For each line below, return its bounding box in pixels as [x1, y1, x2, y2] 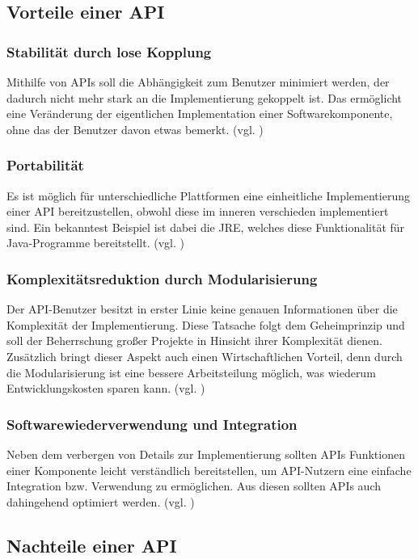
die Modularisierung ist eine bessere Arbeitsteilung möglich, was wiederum [6, 364, 376, 380]
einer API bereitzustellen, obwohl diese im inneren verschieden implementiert [6, 203, 389, 220]
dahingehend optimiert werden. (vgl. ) [6, 493, 195, 510]
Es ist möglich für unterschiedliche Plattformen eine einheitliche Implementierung [6, 187, 410, 204]
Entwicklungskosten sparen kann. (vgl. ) [6, 380, 205, 397]
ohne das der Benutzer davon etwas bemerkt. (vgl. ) [6, 120, 264, 137]
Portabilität [6, 155, 84, 175]
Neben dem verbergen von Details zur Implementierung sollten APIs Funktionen [6, 445, 405, 462]
